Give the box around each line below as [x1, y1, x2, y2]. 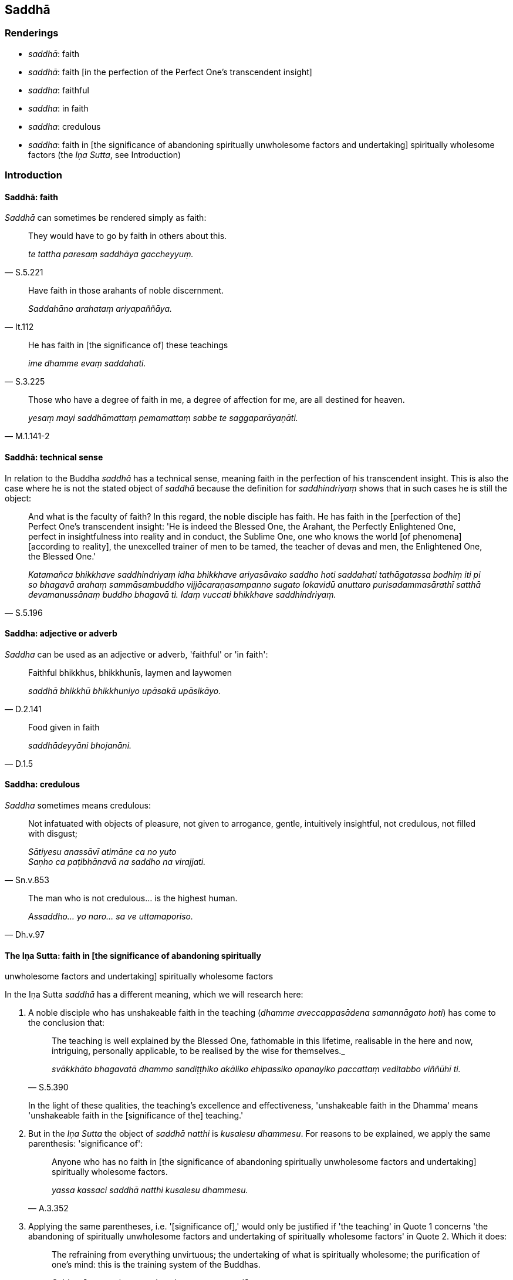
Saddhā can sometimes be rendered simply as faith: [5, 213, 207, 223]
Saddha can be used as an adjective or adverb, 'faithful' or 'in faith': [5, 649, 268, 659]
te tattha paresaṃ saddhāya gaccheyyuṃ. [28, 249, 194, 260]
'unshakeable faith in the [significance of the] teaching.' [28, 1110, 244, 1121]
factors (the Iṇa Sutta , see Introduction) [28, 149, 181, 160]
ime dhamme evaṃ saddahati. [28, 358, 146, 369]
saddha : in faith [28, 103, 89, 113]
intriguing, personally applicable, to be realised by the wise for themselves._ [52, 1046, 345, 1056]
